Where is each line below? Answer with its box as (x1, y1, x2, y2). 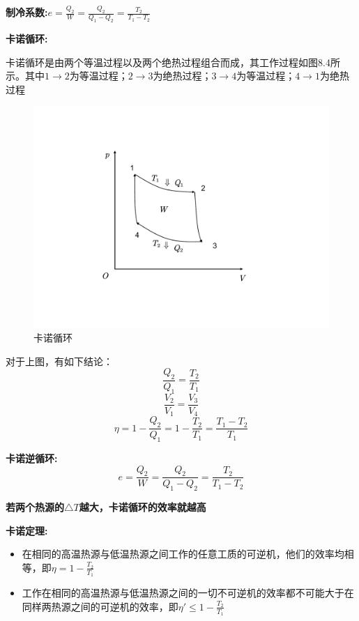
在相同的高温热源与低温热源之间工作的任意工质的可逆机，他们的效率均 (22, 546, 344, 561)
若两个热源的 (6, 500, 64, 514)
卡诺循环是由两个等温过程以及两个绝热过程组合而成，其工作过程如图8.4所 (6, 54, 340, 69)
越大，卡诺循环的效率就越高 (79, 500, 206, 514)
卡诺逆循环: (6, 450, 58, 465)
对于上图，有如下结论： (6, 353, 113, 368)
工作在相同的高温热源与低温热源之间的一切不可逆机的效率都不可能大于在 (22, 585, 354, 600)
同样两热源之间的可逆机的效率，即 (22, 599, 178, 613)
